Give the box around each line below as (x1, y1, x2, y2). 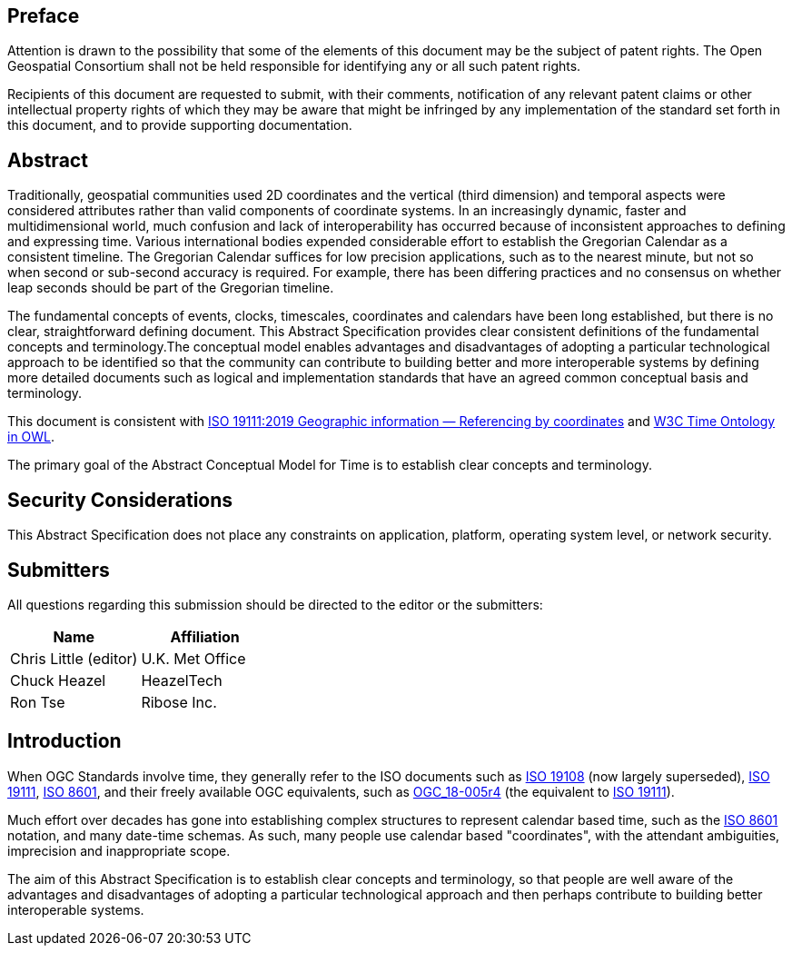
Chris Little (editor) (10, 649, 138, 668)
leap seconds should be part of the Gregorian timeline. (7, 280, 334, 296)
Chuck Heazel (10, 670, 106, 690)
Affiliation (170, 627, 240, 646)
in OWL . (7, 429, 55, 445)
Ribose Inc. (141, 692, 217, 711)
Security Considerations (7, 488, 233, 511)
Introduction (7, 730, 122, 753)
